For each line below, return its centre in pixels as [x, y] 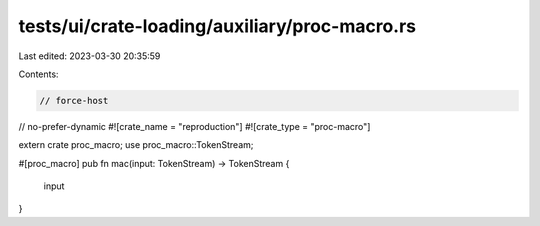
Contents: [38, 74]
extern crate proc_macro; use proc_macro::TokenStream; [136, 145]
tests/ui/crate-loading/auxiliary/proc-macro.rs [217, 26]
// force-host [74, 100]
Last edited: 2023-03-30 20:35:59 [89, 56]
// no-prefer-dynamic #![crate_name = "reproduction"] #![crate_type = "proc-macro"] [194, 126]
